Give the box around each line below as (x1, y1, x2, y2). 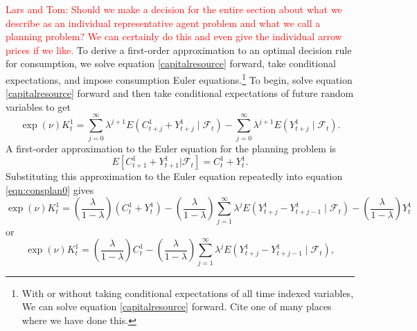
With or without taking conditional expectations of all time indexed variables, (21, 285, 354, 300)
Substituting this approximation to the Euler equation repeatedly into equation (6, 169, 343, 184)
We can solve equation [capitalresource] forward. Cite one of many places (21, 299, 332, 314)
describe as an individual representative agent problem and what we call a (6, 15, 321, 30)
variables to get (6, 99, 71, 114)
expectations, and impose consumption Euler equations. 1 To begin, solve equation (6, 70, 353, 87)
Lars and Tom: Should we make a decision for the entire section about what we (6, 2, 342, 16)
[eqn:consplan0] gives (6, 182, 94, 197)
